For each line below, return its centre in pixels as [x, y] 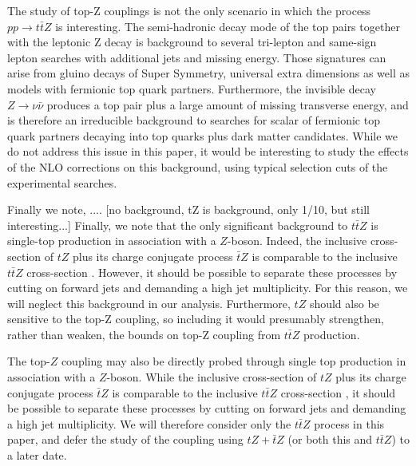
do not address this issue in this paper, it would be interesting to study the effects [208, 151]
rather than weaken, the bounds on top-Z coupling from [144, 334]
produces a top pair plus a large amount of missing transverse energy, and [228, 104]
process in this [349, 423]
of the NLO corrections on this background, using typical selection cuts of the [198, 166]
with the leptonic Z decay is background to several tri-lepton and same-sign [192, 42]
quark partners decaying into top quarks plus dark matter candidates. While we [203, 135]
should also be [344, 303]
